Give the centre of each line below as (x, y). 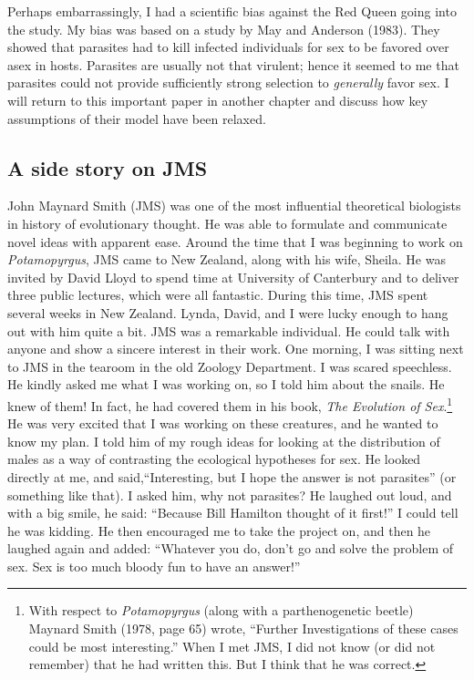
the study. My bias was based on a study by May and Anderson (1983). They (224, 29)
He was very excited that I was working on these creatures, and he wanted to (223, 423)
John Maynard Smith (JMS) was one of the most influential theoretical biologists (234, 206)
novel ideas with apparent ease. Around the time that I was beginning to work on (235, 241)
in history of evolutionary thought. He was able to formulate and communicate (227, 223)
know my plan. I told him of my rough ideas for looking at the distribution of (224, 441)
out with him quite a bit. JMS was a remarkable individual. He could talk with (229, 330)
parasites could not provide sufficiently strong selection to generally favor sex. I (228, 82)
